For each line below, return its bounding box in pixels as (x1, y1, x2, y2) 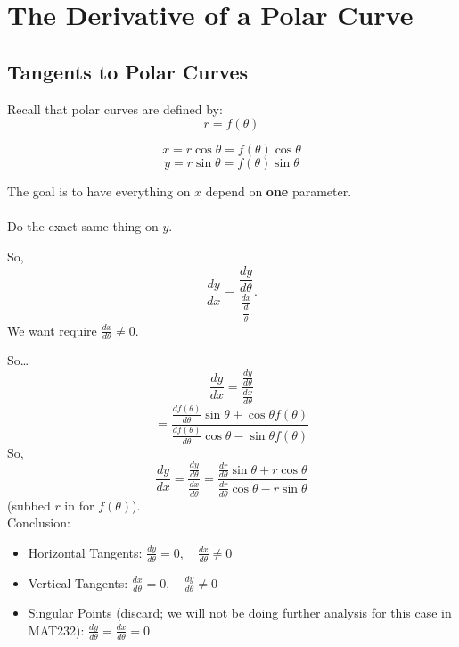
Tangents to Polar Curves (7, 57, 249, 85)
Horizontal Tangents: (28, 543, 143, 561)
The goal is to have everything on (7, 182, 191, 201)
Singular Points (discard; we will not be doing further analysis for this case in (28, 603, 452, 622)
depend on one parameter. (205, 182, 352, 201)
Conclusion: (7, 513, 70, 532)
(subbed (7, 495, 51, 514)
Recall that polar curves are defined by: (7, 99, 223, 118)
